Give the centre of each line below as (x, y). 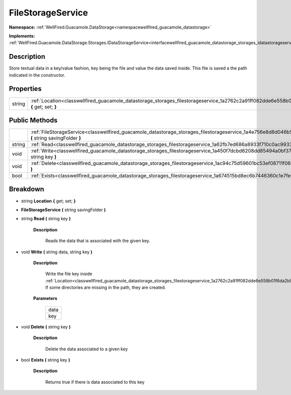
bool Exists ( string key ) (46, 360)
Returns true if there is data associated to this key (95, 382)
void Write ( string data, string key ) (57, 252)
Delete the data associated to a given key (87, 349)
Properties (25, 89)
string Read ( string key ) (46, 219)
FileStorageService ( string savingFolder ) (64, 210)
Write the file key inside (69, 274)
